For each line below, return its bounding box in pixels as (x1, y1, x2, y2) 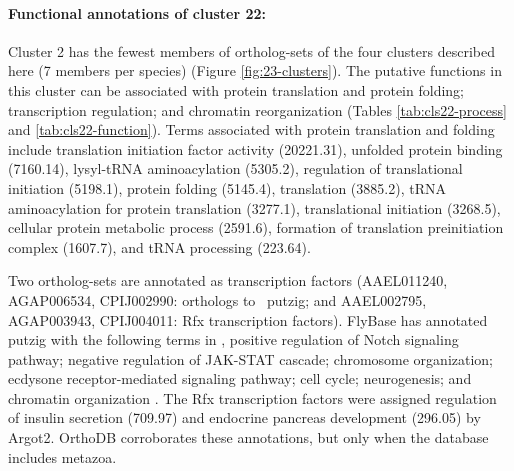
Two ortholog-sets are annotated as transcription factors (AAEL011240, (8, 270, 448, 291)
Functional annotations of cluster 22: (8, 2, 266, 23)
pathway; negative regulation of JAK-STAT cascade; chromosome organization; (8, 348, 494, 369)
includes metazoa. (8, 446, 117, 467)
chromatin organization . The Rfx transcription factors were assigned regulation (8, 387, 497, 408)
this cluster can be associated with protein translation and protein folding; (8, 79, 464, 100)
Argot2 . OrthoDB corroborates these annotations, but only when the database (8, 427, 489, 448)
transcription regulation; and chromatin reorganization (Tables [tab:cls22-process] (8, 99, 507, 120)
